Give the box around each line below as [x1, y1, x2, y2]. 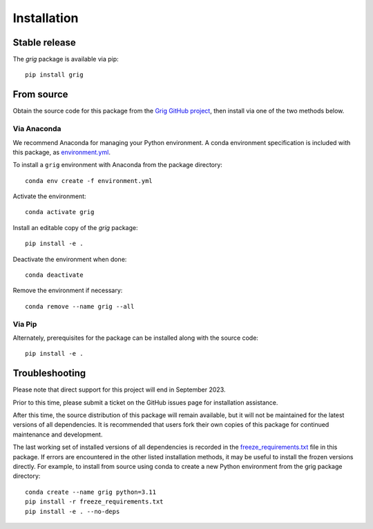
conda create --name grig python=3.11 [25, 488, 157, 496]
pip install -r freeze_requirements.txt [25, 498, 164, 506]
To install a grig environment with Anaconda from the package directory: [12, 161, 222, 169]
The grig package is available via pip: [12, 55, 119, 64]
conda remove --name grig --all [25, 302, 135, 310]
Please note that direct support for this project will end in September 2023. [12, 385, 226, 394]
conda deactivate [25, 271, 84, 279]
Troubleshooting [12, 367, 86, 379]
